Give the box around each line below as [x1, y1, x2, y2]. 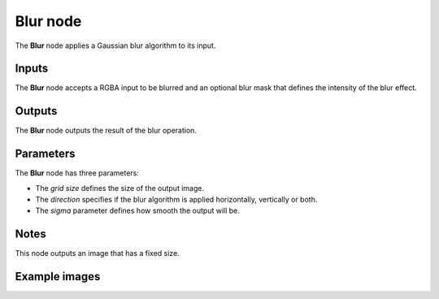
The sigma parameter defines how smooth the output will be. [35, 206, 240, 215]
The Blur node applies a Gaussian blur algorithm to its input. [15, 41, 216, 50]
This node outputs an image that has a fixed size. [15, 249, 180, 258]
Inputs [15, 62, 49, 76]
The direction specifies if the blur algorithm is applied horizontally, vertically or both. [35, 195, 318, 205]
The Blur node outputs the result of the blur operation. [15, 126, 197, 136]
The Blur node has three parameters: [15, 168, 140, 178]
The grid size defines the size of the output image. [35, 183, 205, 193]
